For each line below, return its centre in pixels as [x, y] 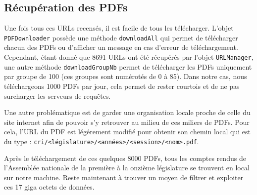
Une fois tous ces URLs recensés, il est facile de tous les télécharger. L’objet [119, 28]
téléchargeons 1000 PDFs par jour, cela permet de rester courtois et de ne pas [122, 86]
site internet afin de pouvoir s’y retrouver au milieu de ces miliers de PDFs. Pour [127, 122]
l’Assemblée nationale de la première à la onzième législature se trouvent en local [127, 168]
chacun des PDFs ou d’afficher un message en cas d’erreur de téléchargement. [121, 47]
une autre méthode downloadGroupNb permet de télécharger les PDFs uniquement [128, 66]
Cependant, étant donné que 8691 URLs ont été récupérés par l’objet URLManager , [129, 57]
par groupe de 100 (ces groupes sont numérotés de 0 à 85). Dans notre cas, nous [126, 76]
